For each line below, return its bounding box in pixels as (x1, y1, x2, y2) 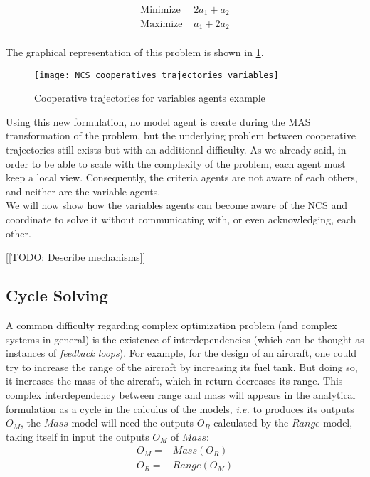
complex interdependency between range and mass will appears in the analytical (6, 387, 356, 402)
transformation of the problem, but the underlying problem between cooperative (6, 128, 356, 143)
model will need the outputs (71, 415, 194, 430)
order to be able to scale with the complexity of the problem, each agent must (6, 156, 346, 171)
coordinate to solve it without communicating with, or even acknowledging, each (6, 212, 356, 226)
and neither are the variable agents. (6, 183, 161, 198)
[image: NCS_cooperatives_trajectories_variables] (34, 70, 279, 80)
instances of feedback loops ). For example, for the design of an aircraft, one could (6, 345, 357, 360)
